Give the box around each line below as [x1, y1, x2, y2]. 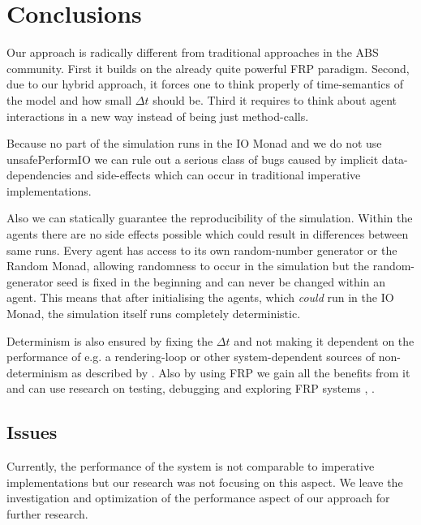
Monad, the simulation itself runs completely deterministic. [6, 305, 301, 322]
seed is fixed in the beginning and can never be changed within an [57, 273, 385, 290]
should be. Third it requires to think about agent [153, 91, 397, 108]
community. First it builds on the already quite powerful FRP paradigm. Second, [6, 59, 410, 76]
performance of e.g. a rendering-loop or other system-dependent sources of [6, 348, 376, 365]
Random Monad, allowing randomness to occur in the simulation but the [6, 257, 369, 274]
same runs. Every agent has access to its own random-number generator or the [6, 241, 397, 258]
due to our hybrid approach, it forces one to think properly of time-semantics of [6, 75, 403, 93]
